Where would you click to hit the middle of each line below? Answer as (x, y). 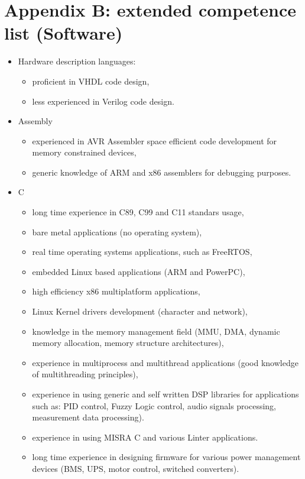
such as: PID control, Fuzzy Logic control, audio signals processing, (154, 405)
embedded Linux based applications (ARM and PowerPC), (139, 271)
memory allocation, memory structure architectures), (128, 343)
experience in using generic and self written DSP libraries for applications (166, 394)
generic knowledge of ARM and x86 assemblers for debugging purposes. (162, 172)
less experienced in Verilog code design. (103, 101)
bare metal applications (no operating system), (117, 232)
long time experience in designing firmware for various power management (166, 457)
